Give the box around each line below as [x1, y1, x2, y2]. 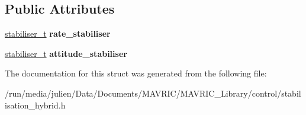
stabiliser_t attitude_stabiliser [5, 47, 127, 59]
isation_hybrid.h [5, 98, 66, 111]
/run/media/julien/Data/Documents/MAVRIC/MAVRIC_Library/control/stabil [5, 87, 301, 99]
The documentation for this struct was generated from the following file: [5, 67, 267, 79]
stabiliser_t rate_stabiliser [5, 27, 111, 40]
